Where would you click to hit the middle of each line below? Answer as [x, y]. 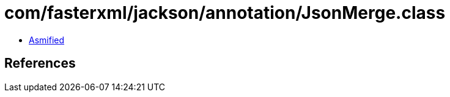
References [40, 63]
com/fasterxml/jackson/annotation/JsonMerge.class [225, 13]
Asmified [47, 40]
